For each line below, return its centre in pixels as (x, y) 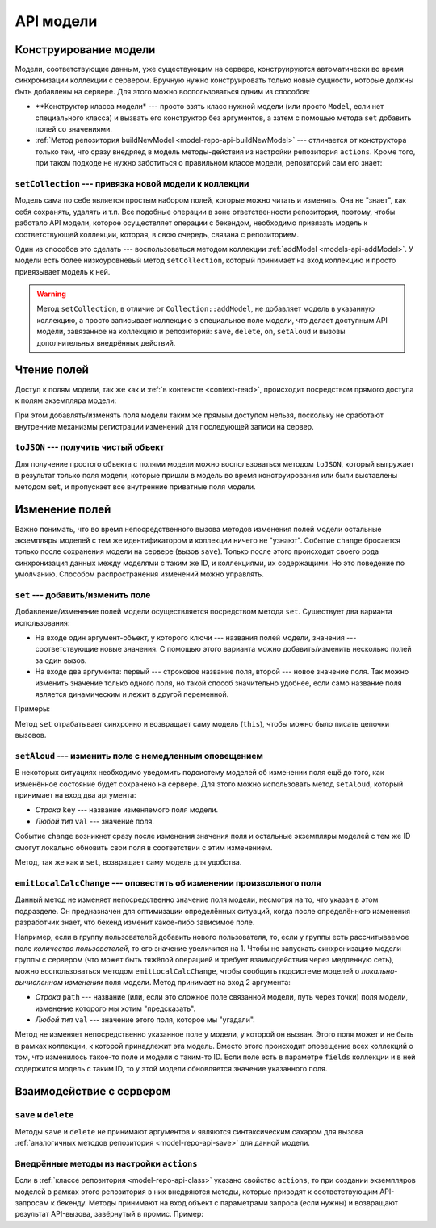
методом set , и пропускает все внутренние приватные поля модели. (135, 486)
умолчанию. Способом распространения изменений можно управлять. (139, 574)
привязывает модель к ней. (63, 271)
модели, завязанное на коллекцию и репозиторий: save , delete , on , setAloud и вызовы (191, 332)
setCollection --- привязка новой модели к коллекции (132, 183)
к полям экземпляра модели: (66, 400)
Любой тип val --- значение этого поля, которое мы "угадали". (145, 1020)
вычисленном (39, 982)
